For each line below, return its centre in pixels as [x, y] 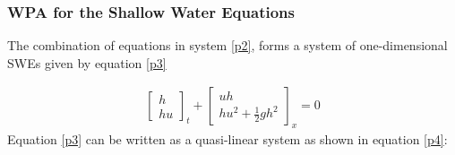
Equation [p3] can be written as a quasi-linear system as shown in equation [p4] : [227, 139]
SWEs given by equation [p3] [87, 62]
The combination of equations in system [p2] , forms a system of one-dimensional [227, 45]
